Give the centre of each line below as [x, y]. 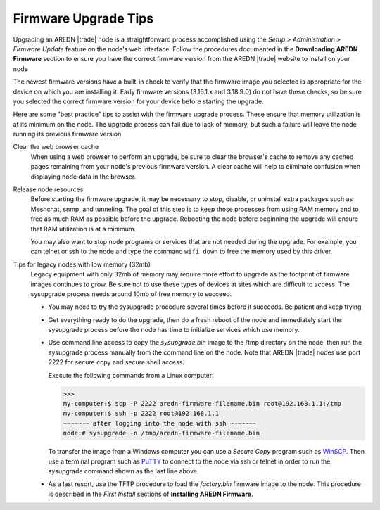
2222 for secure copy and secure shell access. [116, 362]
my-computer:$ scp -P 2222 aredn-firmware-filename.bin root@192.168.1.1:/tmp [202, 404]
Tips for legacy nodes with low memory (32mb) [82, 264]
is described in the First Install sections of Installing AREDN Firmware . [151, 494]
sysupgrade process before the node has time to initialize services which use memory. [174, 330]
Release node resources [48, 189]
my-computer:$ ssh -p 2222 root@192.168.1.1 [141, 414]
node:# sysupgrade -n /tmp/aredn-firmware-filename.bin [161, 433]
